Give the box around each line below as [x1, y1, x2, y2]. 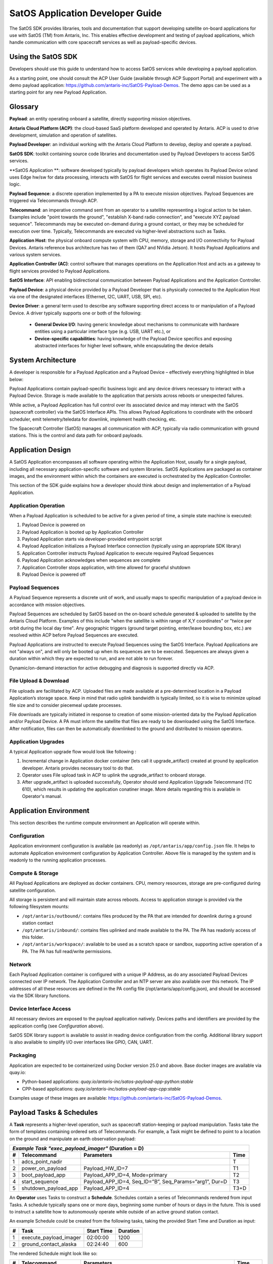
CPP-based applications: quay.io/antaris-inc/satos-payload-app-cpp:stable [22, 1086, 181, 1092]
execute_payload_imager [21, 1234, 81, 1241]
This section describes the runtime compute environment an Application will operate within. [9, 820, 200, 826]
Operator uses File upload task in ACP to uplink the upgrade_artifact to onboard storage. [22, 772, 206, 778]
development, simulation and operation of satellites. [9, 132, 117, 139]
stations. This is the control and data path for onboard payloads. [9, 432, 144, 438]
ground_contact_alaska [21, 1240, 77, 1247]
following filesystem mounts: [9, 904, 69, 910]
